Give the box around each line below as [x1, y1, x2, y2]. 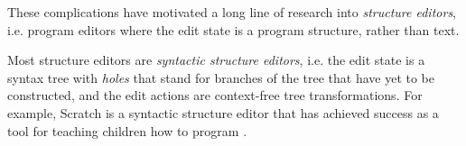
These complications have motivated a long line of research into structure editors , [7, 3, 457, 21]
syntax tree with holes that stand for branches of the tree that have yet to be [7, 68, 434, 87]
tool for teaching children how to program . [7, 121, 247, 140]
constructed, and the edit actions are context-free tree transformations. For [7, 86, 423, 105]
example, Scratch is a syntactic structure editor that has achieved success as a [7, 103, 439, 122]
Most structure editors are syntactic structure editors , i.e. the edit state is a [7, 50, 425, 69]
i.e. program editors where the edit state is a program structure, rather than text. [7, 20, 460, 39]
